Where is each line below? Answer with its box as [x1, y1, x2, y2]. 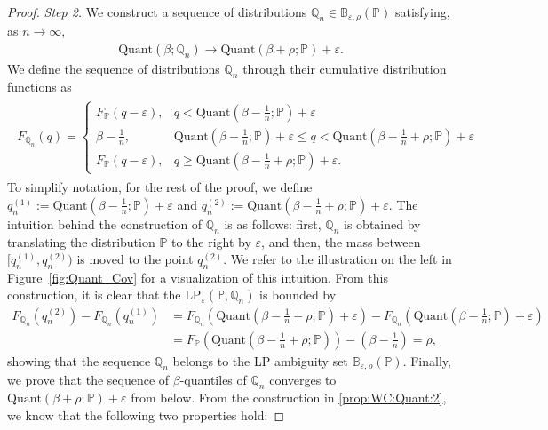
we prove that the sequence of [7, 370, 170, 389]
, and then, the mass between [261, 232, 421, 251]
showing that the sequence [7, 351, 151, 370]
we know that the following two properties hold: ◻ [7, 405, 285, 424]
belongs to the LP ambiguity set [172, 351, 348, 370]
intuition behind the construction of [7, 214, 203, 233]
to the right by [171, 232, 251, 251]
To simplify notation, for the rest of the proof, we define [7, 178, 313, 196]
